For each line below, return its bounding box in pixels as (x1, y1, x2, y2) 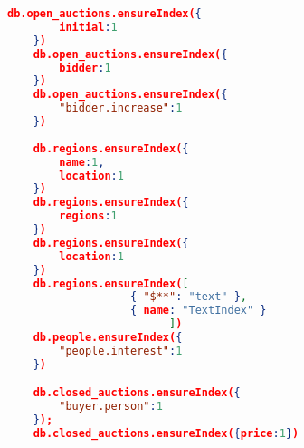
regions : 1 (59, 209, 118, 223)
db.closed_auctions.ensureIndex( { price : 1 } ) (33, 426, 299, 440)
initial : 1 (59, 20, 118, 34)
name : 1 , (59, 155, 105, 169)
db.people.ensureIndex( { (33, 331, 183, 344)
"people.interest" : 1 (59, 344, 183, 357)
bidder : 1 (59, 61, 111, 74)
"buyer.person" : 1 (59, 400, 163, 414)
